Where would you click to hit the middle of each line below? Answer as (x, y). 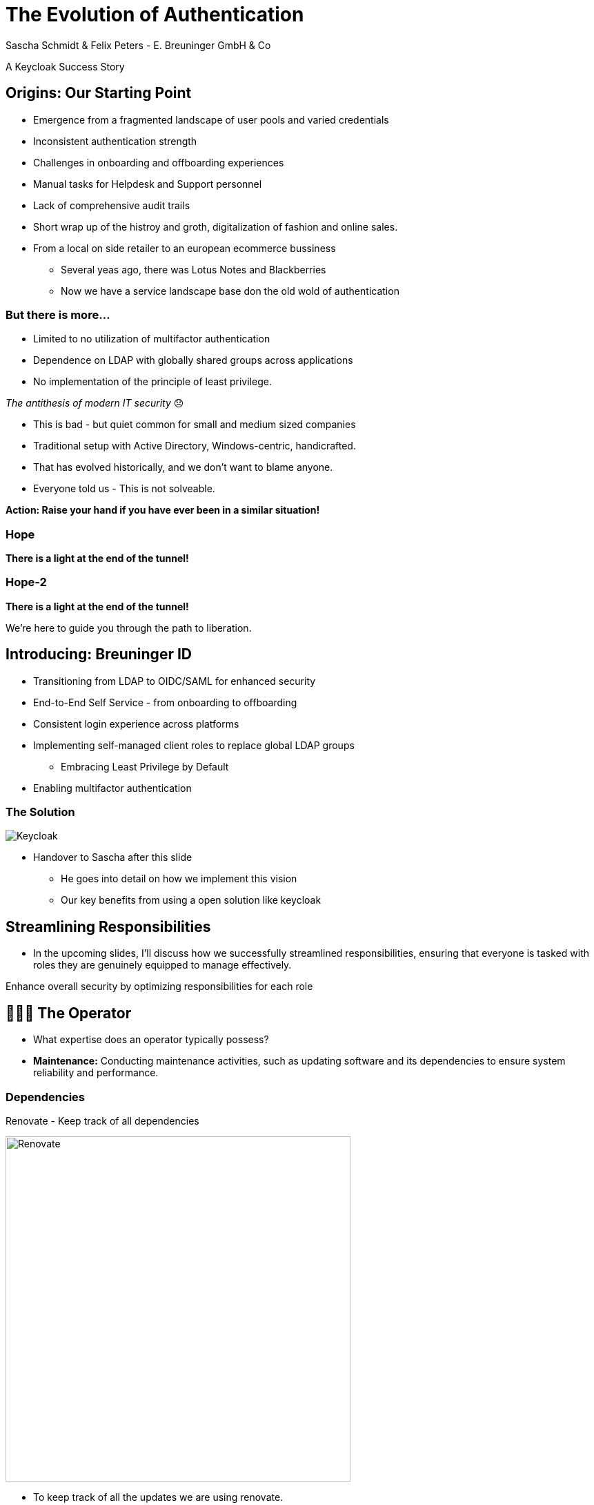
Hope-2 (26, 582)
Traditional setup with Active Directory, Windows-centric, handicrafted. (195, 446)
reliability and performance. (96, 1073)
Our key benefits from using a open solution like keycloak (191, 900)
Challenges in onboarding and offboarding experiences (159, 162)
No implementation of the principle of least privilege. (152, 382)
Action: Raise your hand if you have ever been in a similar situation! (163, 510)
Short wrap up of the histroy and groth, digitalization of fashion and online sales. (216, 226)
